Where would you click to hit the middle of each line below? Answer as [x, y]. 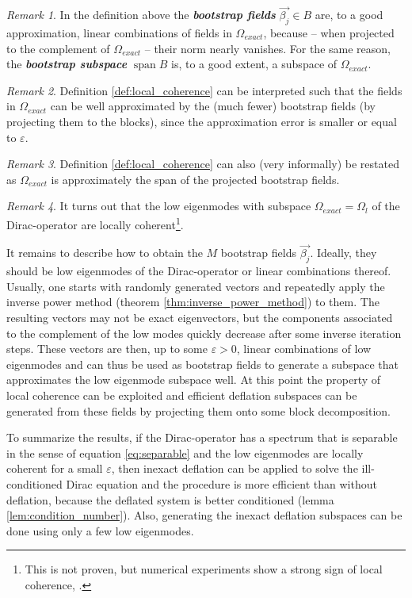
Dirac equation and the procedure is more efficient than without [221, 483]
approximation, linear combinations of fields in [119, 33]
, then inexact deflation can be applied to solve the [235, 468]
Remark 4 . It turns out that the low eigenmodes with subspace [159, 206]
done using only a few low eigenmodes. [100, 530]
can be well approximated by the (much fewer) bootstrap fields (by [213, 106]
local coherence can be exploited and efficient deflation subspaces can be [182, 395]
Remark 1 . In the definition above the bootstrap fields [141, 15]
